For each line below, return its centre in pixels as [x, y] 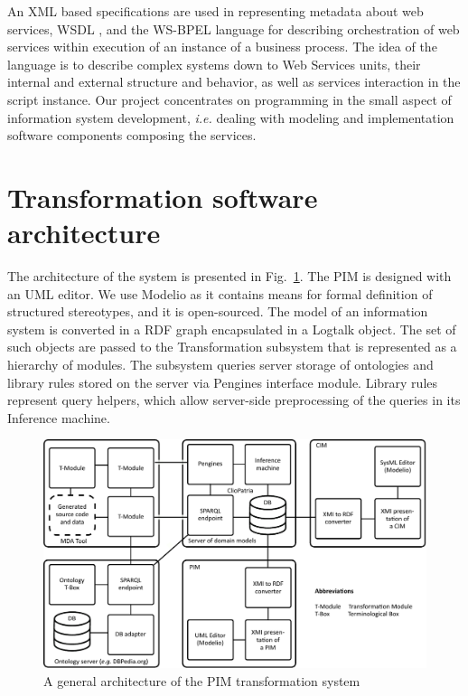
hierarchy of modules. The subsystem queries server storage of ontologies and [220, 365]
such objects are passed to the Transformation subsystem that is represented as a [232, 347]
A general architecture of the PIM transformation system [202, 680]
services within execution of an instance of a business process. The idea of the [222, 47]
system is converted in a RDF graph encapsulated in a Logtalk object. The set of [232, 329]
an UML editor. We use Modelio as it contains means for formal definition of [220, 293]
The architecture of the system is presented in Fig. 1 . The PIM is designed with [229, 276]
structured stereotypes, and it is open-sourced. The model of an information [218, 311]
